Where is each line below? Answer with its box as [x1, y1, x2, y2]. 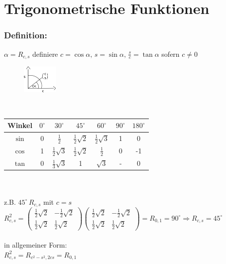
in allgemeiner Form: [4, 240, 67, 250]
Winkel [7, 120, 32, 131]
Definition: [4, 29, 47, 41]
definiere [32, 48, 58, 59]
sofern [161, 48, 180, 59]
